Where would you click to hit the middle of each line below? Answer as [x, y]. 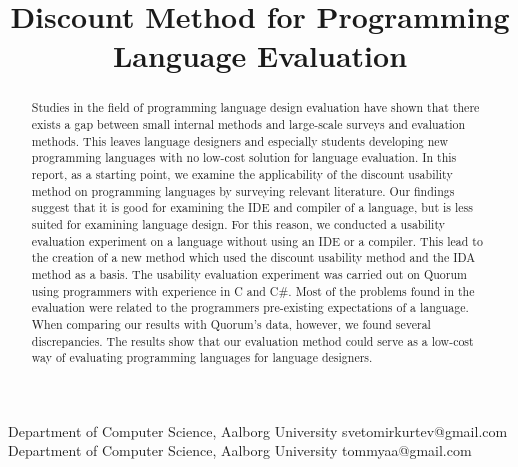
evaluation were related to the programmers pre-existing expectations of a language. [250, 307]
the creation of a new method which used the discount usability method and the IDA [253, 257]
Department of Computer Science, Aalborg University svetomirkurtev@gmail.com [258, 430]
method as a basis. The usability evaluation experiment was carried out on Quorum [249, 273]
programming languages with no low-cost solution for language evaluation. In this [244, 157]
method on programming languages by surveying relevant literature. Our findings [243, 190]
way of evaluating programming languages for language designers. [202, 357]
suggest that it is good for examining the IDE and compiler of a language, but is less [252, 207]
